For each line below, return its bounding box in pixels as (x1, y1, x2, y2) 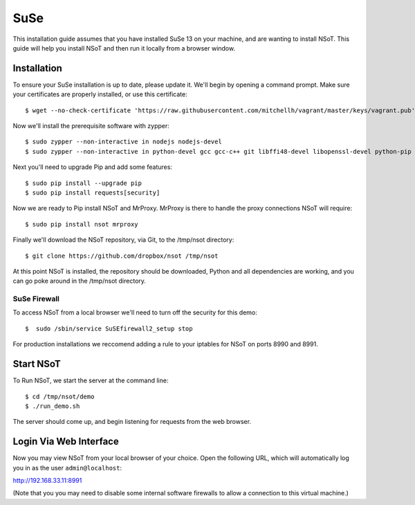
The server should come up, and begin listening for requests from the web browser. (12, 418, 252, 426)
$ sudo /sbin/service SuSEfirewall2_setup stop (25, 324, 193, 333)
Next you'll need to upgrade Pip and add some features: (12, 163, 173, 171)
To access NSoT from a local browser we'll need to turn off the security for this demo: (12, 308, 257, 317)
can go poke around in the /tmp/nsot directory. (12, 277, 147, 285)
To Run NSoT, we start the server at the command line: (12, 376, 169, 384)
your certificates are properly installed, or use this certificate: (12, 90, 187, 98)
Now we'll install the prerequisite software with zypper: (12, 122, 169, 130)
